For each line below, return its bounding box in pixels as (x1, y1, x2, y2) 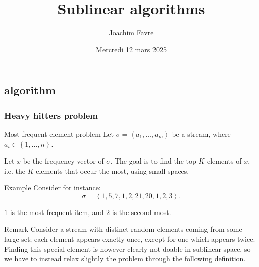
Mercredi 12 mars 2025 (96, 44, 167, 55)
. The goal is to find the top (110, 155, 196, 166)
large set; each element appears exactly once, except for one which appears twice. (4, 234, 255, 244)
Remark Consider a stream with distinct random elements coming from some (4, 224, 242, 234)
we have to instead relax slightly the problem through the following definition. (4, 253, 246, 264)
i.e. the (4, 165, 25, 176)
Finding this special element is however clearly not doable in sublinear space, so (4, 243, 251, 254)
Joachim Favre (109, 27, 154, 38)
